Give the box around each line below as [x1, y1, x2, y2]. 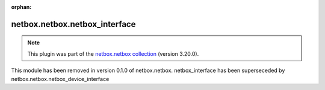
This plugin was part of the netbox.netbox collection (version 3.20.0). [27, 50, 199, 57]
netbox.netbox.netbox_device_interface [11, 75, 110, 82]
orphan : [11, 4, 32, 10]
